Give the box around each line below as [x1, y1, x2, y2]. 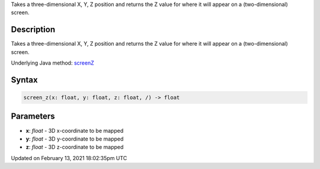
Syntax [11, 75, 38, 85]
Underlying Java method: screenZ [11, 59, 94, 66]
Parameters [11, 111, 55, 122]
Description [11, 24, 56, 35]
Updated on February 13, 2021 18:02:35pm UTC [11, 154, 127, 161]
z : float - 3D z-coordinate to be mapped [25, 144, 124, 151]
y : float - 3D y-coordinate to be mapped [25, 135, 124, 142]
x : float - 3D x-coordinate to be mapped [25, 127, 124, 134]
